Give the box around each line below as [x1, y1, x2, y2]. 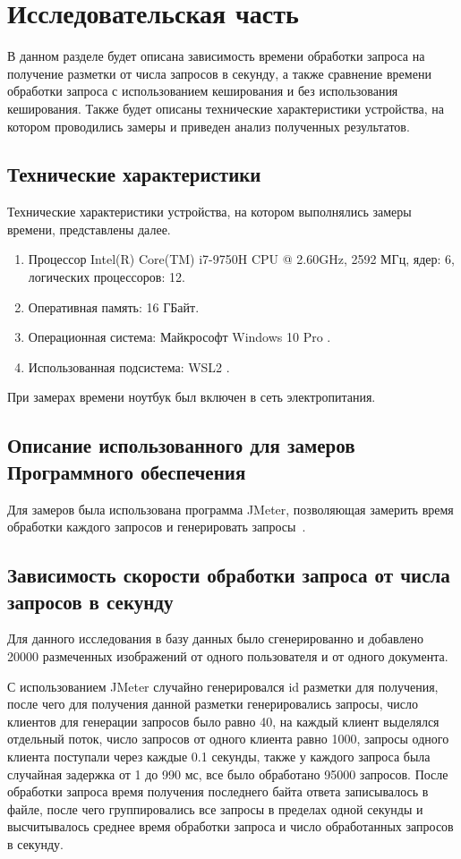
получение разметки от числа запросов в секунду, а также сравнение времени [7, 64, 431, 82]
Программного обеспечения [7, 457, 246, 485]
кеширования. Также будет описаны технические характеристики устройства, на [7, 98, 444, 117]
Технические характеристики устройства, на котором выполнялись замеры [7, 202, 412, 221]
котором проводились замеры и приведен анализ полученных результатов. [7, 116, 410, 135]
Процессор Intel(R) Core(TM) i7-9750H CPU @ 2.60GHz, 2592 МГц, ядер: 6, [28, 250, 455, 268]
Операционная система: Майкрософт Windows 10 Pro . [28, 327, 331, 346]
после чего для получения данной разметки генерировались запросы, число [7, 694, 419, 713]
